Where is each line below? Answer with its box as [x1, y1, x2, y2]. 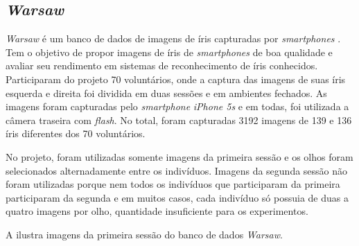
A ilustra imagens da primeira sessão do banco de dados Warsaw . [6, 227, 283, 241]
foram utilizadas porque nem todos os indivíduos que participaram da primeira [6, 177, 340, 191]
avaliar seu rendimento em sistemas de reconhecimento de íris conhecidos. [6, 58, 318, 73]
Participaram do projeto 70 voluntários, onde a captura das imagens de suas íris [6, 71, 346, 86]
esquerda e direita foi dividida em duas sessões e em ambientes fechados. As [6, 85, 327, 100]
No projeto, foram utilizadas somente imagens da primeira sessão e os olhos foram [6, 149, 353, 164]
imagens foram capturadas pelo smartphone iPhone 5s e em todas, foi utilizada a [6, 99, 349, 114]
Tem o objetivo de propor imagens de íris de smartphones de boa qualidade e [6, 44, 333, 59]
